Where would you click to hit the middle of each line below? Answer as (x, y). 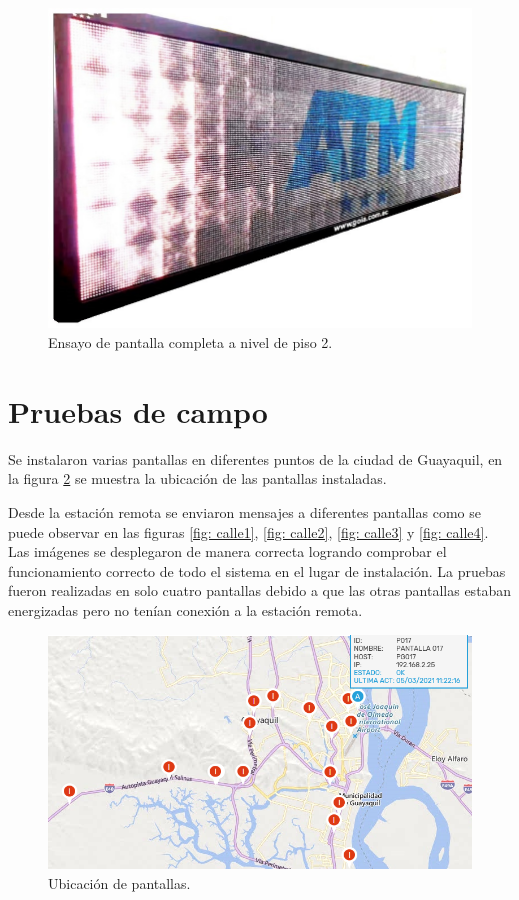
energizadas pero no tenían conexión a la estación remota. (185, 609)
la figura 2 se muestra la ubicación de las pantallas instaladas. (197, 478)
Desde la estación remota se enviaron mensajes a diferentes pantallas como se (244, 511)
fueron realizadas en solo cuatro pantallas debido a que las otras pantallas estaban (260, 590)
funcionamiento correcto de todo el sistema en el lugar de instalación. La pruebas (257, 570)
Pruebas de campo (138, 410)
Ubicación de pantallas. (119, 882)
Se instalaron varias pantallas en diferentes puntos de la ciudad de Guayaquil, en (255, 458)
